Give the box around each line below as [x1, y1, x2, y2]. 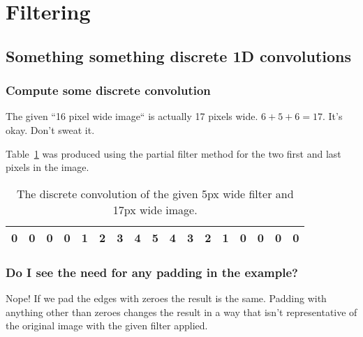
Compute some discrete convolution [6, 82, 211, 99]
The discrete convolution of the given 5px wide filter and [16, 185, 294, 202]
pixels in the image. [6, 160, 89, 174]
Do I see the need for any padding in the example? [6, 263, 298, 280]
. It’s [322, 109, 343, 123]
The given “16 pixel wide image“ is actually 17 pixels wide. [6, 109, 258, 123]
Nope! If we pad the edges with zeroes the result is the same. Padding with [6, 290, 327, 305]
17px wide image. [112, 201, 198, 218]
